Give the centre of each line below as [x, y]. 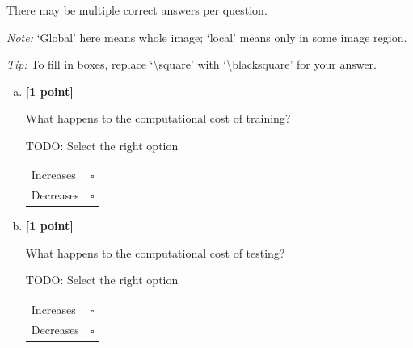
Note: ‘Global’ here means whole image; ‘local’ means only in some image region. [207, 37]
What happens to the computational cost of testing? [155, 252]
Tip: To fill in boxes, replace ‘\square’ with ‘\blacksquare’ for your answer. [192, 64]
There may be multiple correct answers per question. [137, 10]
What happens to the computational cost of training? [158, 118]
